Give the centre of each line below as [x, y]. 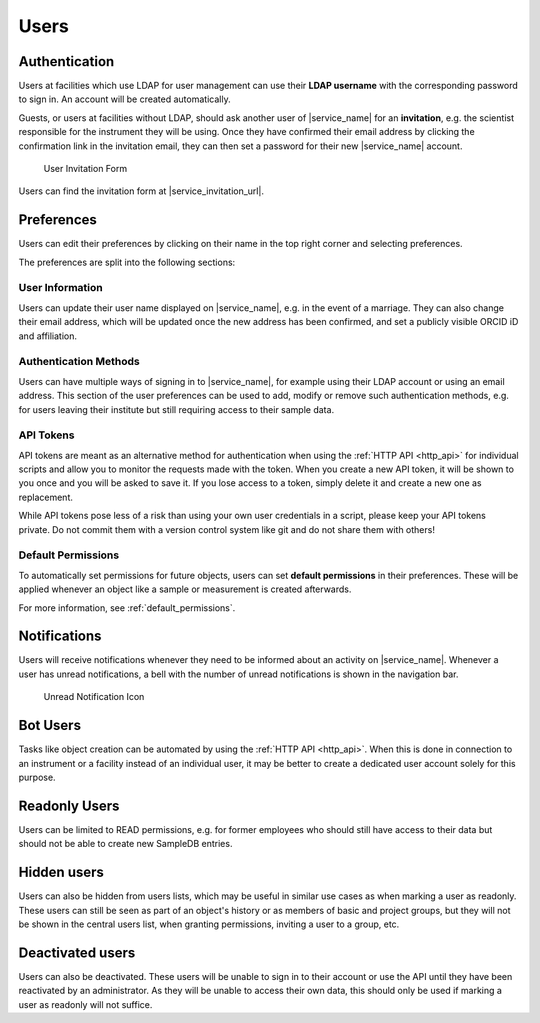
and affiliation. [48, 336]
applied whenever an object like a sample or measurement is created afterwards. [185, 589]
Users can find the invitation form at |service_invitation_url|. [141, 191]
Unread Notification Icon [94, 697]
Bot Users [50, 725]
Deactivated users [77, 952]
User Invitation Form [85, 169]
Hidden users [61, 872]
